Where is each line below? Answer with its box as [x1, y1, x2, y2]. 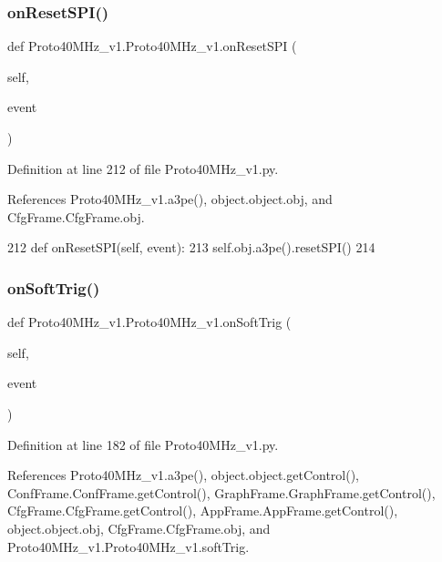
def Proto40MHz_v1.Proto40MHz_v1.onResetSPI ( [7, 36, 297, 56]
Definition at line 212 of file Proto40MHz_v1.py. [7, 158, 279, 178]
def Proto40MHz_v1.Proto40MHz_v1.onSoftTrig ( [7, 312, 292, 332]
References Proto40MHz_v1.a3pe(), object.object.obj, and [7, 189, 333, 209]
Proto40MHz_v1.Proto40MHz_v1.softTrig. [7, 536, 250, 556]
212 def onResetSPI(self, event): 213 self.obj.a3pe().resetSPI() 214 [7, 238, 375, 257]
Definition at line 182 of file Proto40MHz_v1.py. [7, 434, 279, 454]
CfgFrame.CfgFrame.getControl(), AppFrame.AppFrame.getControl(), [7, 501, 398, 520]
